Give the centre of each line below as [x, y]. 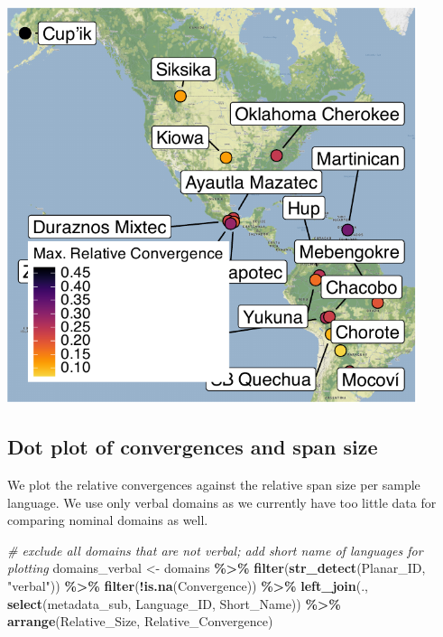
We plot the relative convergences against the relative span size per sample [214, 484]
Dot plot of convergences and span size [193, 447]
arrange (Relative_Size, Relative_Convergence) [140, 621]
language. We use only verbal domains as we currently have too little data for [222, 502]
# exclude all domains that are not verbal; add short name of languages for [215, 550]
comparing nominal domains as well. [108, 520]
